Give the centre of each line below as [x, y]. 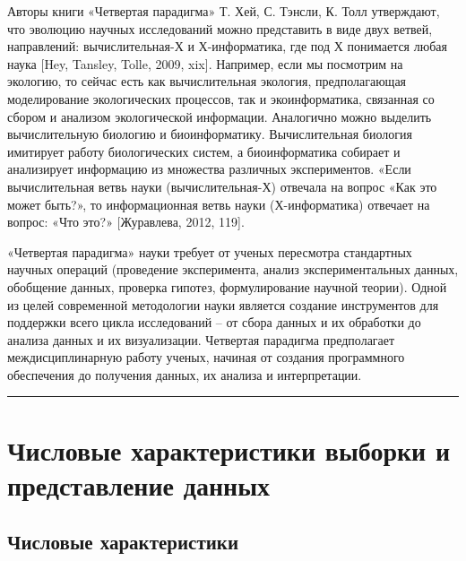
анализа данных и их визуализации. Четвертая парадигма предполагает [201, 339]
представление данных [139, 484]
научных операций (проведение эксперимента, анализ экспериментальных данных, [233, 269]
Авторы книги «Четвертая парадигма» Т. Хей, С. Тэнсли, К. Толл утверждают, [224, 11]
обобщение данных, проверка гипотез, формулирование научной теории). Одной [227, 286]
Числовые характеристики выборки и [229, 449]
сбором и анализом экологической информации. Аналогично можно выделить [220, 116]
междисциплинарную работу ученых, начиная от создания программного [206, 357]
